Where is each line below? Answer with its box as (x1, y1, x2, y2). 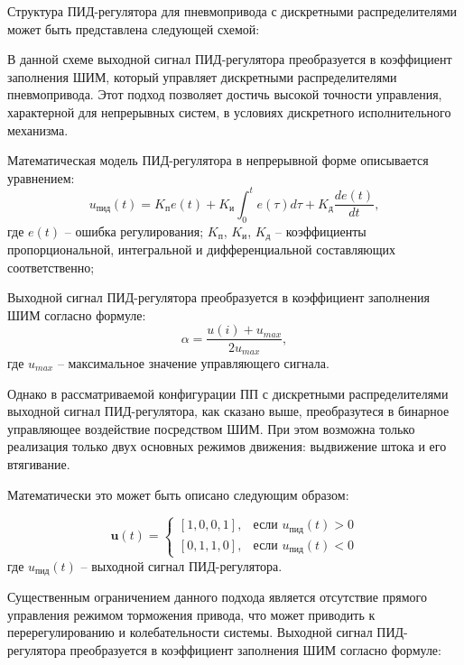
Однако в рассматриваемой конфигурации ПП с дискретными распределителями (7, 383, 449, 402)
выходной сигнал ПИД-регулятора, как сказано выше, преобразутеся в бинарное (7, 402, 450, 420)
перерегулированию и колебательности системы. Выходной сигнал (7, 623, 373, 642)
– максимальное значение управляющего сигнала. (57, 353, 329, 372)
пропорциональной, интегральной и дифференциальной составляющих (7, 240, 396, 259)
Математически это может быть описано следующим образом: (7, 485, 349, 503)
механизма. (7, 120, 69, 139)
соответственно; (7, 257, 95, 276)
